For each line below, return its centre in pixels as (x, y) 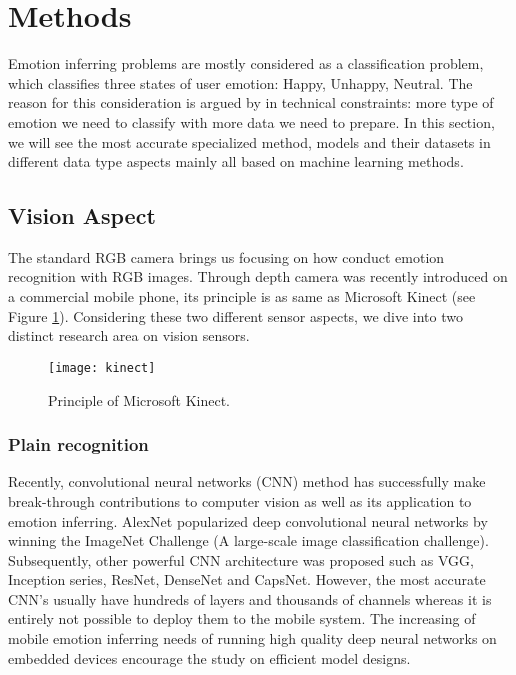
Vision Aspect (82, 215)
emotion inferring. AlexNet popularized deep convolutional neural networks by (248, 520)
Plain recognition (78, 444)
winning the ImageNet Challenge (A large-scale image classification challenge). (248, 540)
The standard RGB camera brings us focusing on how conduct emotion (226, 256)
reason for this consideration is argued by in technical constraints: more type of (251, 102)
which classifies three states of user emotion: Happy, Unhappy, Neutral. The (240, 82)
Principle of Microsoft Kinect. (139, 399)
